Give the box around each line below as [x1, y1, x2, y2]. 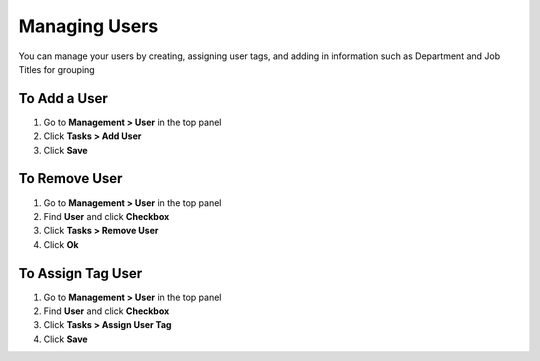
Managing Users [18, 15, 159, 37]
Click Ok [43, 238, 79, 250]
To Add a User [18, 90, 109, 107]
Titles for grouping [18, 63, 95, 75]
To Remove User [18, 170, 123, 187]
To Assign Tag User [18, 265, 143, 282]
